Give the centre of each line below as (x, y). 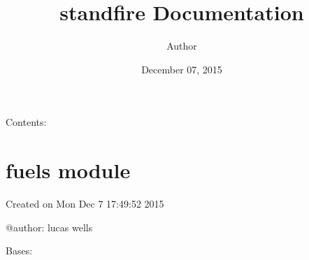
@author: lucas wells (49, 227)
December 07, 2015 (182, 69)
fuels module (68, 170)
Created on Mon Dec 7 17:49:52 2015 (85, 204)
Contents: (26, 122)
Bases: (19, 251)
